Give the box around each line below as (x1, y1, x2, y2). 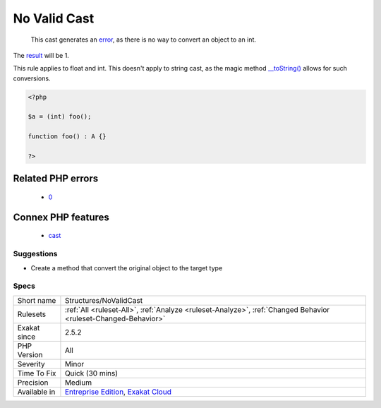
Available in (17, 387, 56, 397)
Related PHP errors (13, 173, 99, 185)
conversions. (13, 74, 51, 83)
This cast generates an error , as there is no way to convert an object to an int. (30, 35, 257, 44)
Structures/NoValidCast (64, 295, 143, 305)
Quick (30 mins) (64, 368, 119, 378)
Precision (17, 378, 49, 388)
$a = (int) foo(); (28, 113, 92, 121)
